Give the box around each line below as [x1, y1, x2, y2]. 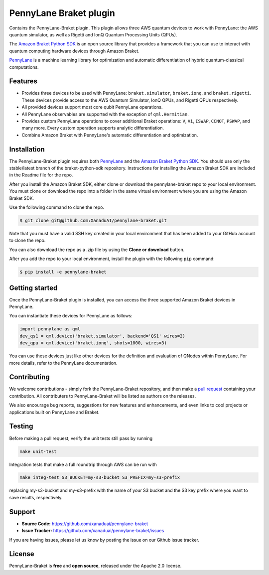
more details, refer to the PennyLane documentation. [9, 360, 118, 366]
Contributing [9, 373, 50, 381]
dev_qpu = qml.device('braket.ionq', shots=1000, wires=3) [19, 340, 167, 346]
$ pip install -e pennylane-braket [19, 269, 107, 275]
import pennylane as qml [19, 326, 81, 332]
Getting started [9, 284, 58, 292]
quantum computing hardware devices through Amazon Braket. [9, 48, 139, 54]
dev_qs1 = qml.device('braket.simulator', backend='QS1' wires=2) [19, 333, 185, 339]
